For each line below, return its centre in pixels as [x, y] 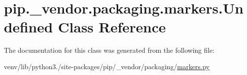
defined [29, 27]
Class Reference [112, 27]
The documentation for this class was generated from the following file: [109, 50]
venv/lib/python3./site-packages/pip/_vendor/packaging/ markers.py [107, 66]
